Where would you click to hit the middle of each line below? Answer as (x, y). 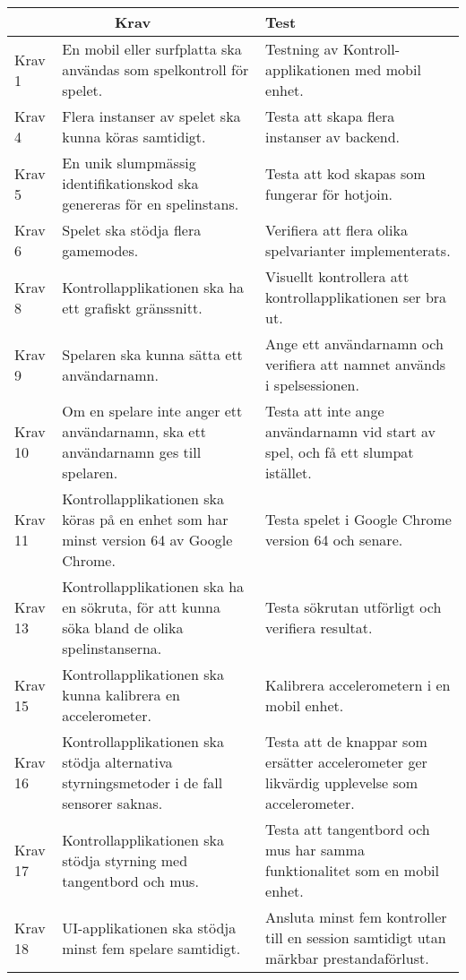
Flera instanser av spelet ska (151, 116)
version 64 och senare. (334, 540)
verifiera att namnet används (356, 364)
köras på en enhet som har (145, 519)
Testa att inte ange (325, 411)
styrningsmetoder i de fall (142, 782)
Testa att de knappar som (346, 741)
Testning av (302, 49)
